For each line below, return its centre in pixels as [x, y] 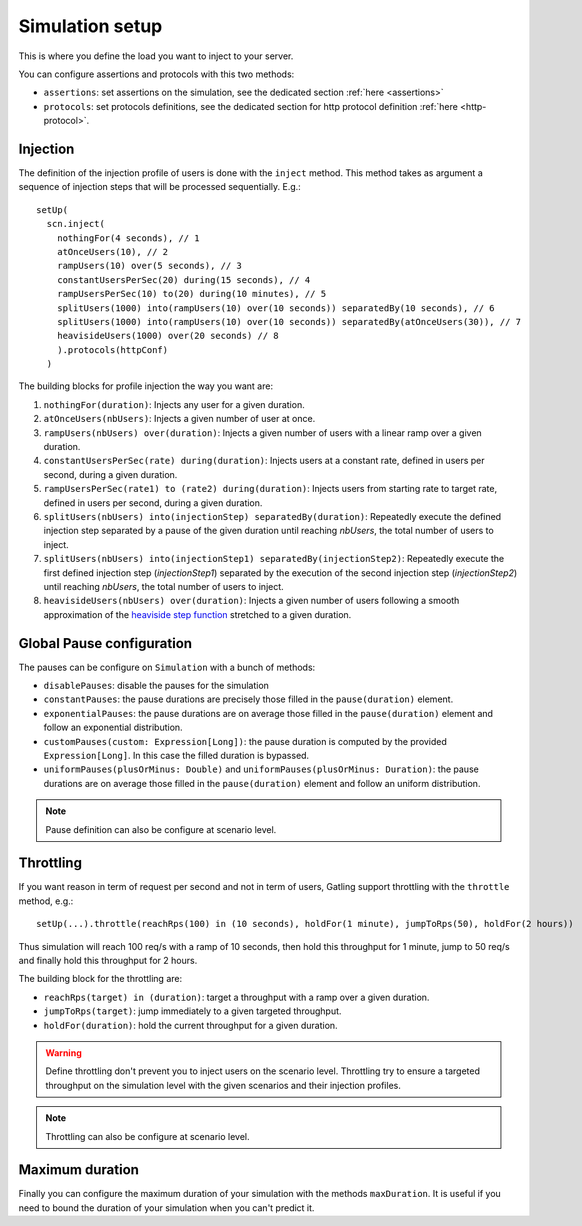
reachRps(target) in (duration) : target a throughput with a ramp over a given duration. [236, 997]
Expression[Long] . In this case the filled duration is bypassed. [176, 755]
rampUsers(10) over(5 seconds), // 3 [149, 266]
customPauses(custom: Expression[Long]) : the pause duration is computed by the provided [245, 741]
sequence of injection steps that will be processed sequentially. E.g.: [160, 187]
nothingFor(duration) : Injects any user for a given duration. [174, 404]
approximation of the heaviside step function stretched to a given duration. [197, 614]
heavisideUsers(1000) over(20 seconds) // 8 [167, 336]
